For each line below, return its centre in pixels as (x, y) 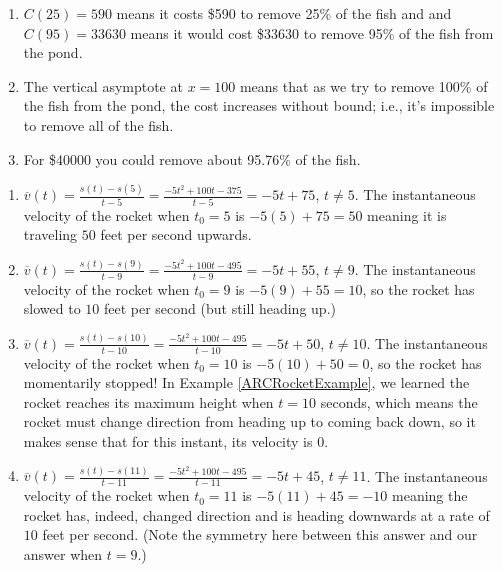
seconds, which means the (399, 401)
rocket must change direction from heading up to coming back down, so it (249, 421)
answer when (63, 554)
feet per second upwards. (176, 234)
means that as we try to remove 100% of (363, 85)
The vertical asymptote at (103, 85)
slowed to (52, 308)
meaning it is (407, 214)
